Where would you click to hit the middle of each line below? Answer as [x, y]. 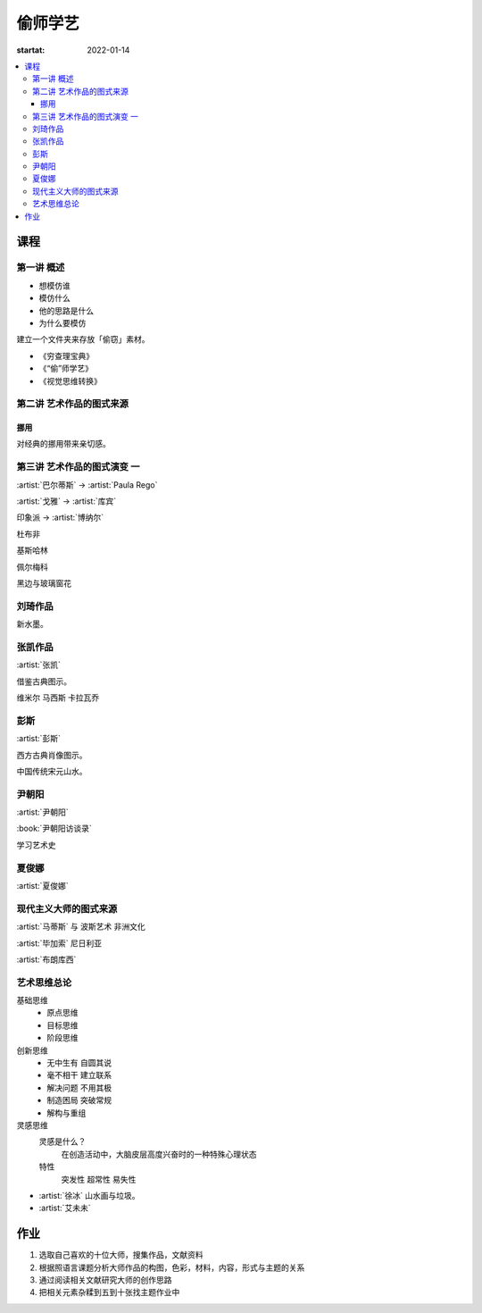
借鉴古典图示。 [44, 681]
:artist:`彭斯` [39, 739]
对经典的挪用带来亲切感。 [63, 444]
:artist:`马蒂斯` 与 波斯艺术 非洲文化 [81, 927]
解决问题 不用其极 [79, 1087]
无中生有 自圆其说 [79, 1063]
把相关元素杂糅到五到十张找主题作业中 [109, 1292]
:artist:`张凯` [39, 665]
